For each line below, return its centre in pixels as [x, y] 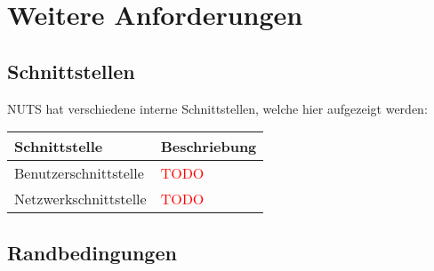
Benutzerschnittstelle [79, 173]
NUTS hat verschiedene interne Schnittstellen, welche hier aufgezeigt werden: [217, 108]
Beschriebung [209, 147]
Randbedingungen [92, 252]
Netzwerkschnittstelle [80, 199]
